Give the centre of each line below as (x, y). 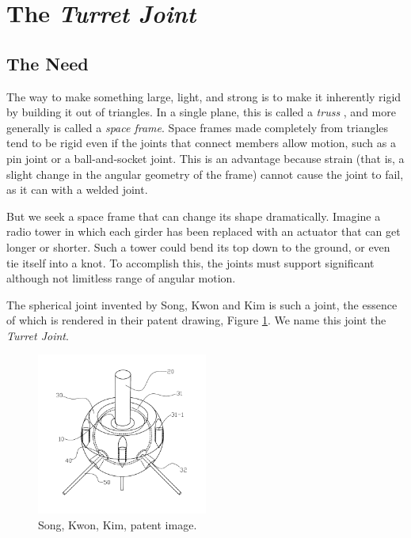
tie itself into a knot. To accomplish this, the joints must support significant (190, 262)
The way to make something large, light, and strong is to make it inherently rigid (204, 96)
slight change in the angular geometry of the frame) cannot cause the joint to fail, (205, 174)
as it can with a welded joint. (77, 189)
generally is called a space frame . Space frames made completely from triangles (198, 127)
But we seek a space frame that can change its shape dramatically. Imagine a (194, 216)
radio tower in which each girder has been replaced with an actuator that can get (204, 231)
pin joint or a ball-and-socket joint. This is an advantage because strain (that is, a (205, 158)
